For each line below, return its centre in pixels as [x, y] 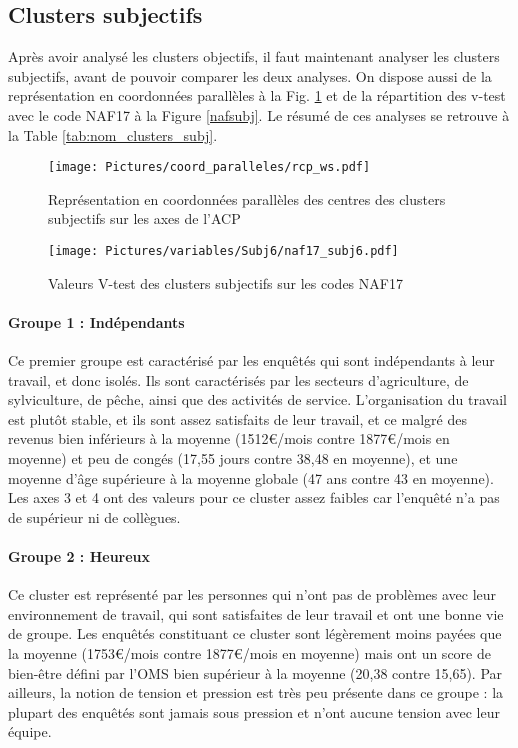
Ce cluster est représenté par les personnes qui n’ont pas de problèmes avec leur [252, 594]
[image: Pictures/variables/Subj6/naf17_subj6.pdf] [223, 251]
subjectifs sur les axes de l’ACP [144, 218]
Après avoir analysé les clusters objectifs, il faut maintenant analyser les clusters [254, 56]
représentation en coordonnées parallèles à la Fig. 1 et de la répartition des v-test [257, 95]
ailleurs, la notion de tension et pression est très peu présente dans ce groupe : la [256, 692]
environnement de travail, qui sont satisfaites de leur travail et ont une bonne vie [256, 613]
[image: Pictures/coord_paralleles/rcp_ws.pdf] [209, 167]
